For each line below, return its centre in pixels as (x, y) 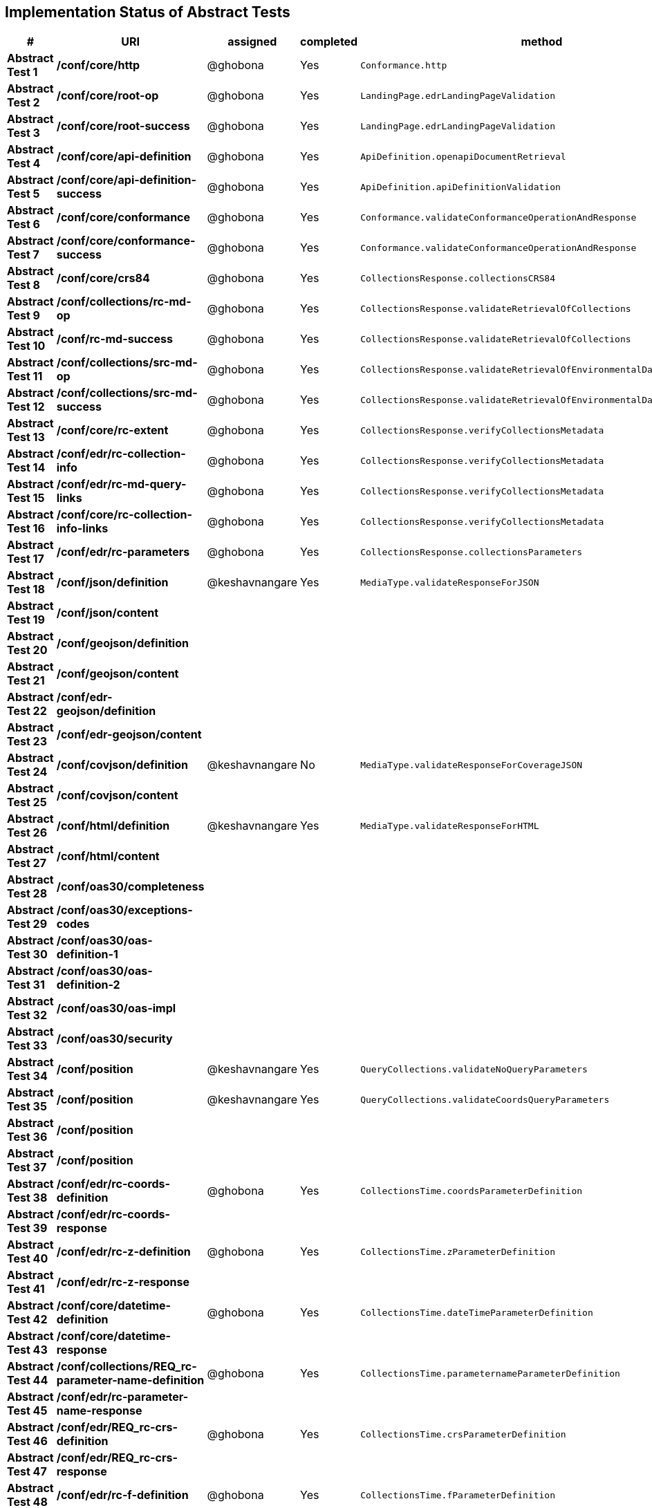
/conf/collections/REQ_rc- (127, 1367)
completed (329, 42)
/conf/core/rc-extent (112, 430)
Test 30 (27, 955)
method (542, 42)
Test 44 (28, 1380)
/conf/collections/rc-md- (124, 302)
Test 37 (27, 1167)
